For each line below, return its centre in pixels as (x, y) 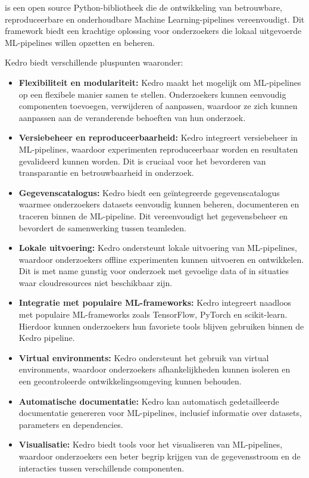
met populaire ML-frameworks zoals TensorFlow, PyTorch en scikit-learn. (153, 314)
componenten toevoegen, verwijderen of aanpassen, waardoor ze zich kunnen (158, 106)
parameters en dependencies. (71, 424)
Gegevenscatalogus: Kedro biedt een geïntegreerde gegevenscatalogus (149, 192)
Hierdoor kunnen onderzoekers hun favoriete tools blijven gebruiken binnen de (161, 326)
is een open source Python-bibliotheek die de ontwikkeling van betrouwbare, (143, 7)
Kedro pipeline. (47, 338)
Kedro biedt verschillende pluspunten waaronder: (94, 62)
